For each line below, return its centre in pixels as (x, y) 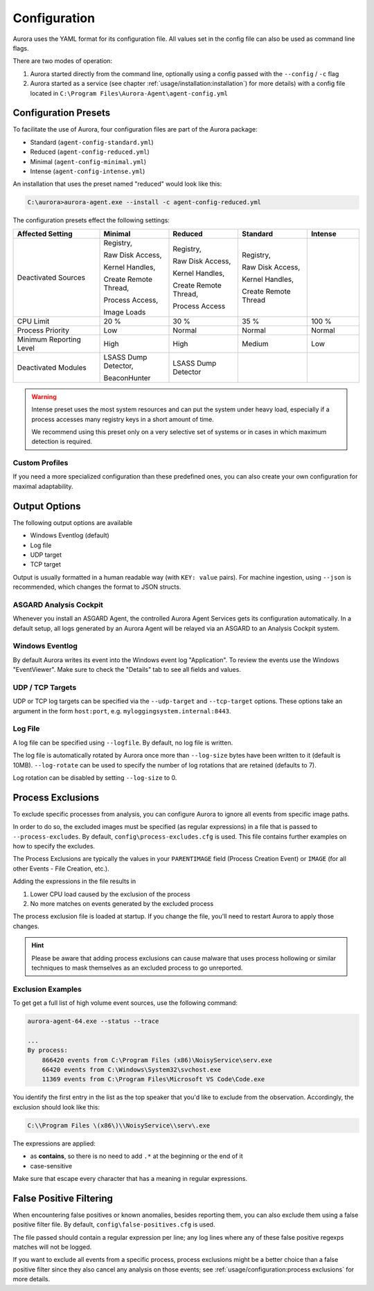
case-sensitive (51, 1166)
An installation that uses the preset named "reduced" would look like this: (117, 184)
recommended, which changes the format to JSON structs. (97, 587)
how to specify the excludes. (54, 846)
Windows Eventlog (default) (70, 535)
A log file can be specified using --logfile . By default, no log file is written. (123, 742)
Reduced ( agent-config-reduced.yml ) (90, 152)
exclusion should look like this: (56, 1107)
